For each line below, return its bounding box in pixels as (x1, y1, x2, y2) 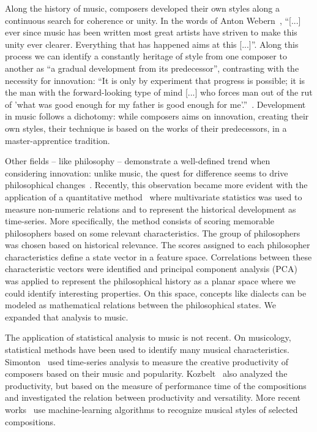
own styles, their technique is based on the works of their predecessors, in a (5, 121, 287, 134)
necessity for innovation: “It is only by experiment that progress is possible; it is (5, 74, 305, 86)
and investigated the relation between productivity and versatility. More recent (5, 391, 300, 404)
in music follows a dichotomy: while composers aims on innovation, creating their (5, 110, 309, 123)
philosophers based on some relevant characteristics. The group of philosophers (5, 226, 300, 239)
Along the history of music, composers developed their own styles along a (5, 2, 280, 14)
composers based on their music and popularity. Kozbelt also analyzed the (5, 367, 288, 380)
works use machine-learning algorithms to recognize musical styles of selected (5, 403, 298, 415)
